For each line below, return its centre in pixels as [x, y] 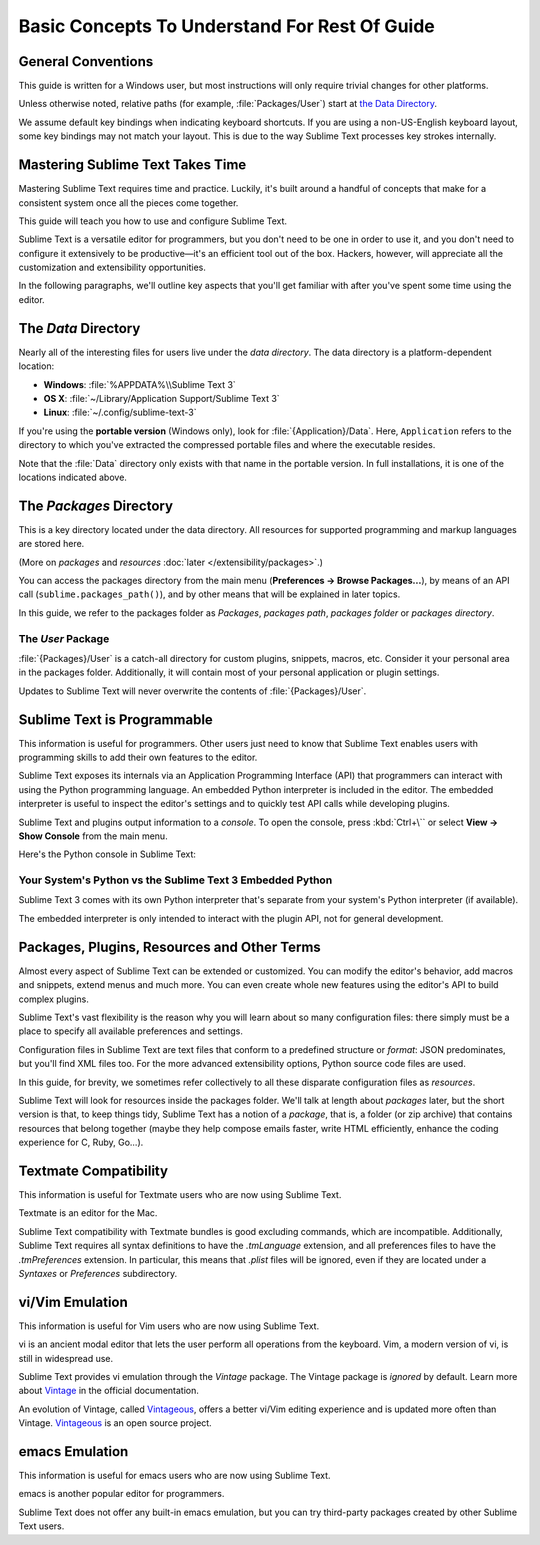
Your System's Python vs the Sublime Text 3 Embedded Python [175, 880]
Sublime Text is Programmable [116, 719]
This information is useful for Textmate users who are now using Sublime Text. [180, 1194]
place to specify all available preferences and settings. [131, 1031]
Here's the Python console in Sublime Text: [107, 854]
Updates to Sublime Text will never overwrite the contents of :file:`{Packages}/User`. [192, 691]
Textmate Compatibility [93, 1170]
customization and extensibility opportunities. [112, 267]
